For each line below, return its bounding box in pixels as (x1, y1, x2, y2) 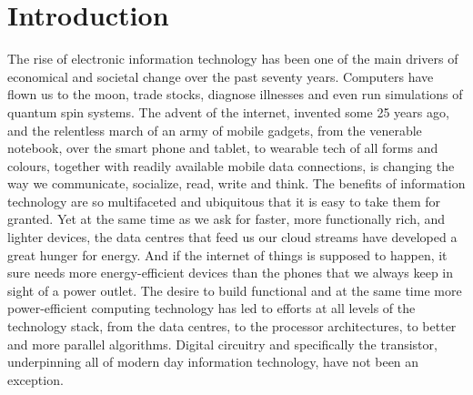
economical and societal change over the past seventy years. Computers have (7, 66, 434, 86)
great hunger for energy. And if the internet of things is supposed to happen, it (7, 245, 448, 264)
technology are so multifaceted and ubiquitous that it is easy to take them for (7, 191, 440, 210)
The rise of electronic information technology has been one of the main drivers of (7, 49, 458, 68)
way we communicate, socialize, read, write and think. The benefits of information (7, 174, 466, 193)
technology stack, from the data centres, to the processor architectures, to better (7, 317, 457, 336)
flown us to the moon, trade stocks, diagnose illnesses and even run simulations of (7, 85, 463, 104)
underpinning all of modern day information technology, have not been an (7, 352, 419, 371)
